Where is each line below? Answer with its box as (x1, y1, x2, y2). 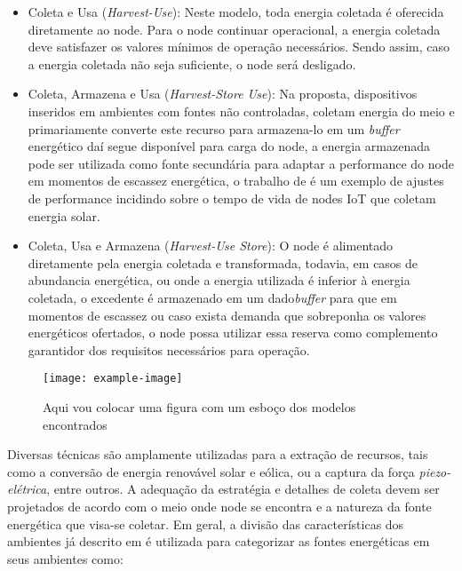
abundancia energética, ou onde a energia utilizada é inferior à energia (28, 271, 410, 289)
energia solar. (28, 206, 100, 225)
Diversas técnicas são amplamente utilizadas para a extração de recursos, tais (7, 445, 428, 464)
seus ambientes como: (7, 549, 123, 567)
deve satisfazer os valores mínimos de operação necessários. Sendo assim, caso (28, 37, 450, 56)
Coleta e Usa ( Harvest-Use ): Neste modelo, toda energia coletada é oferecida (28, 3, 444, 20)
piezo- (418, 462, 451, 480)
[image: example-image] (43, 372, 183, 385)
